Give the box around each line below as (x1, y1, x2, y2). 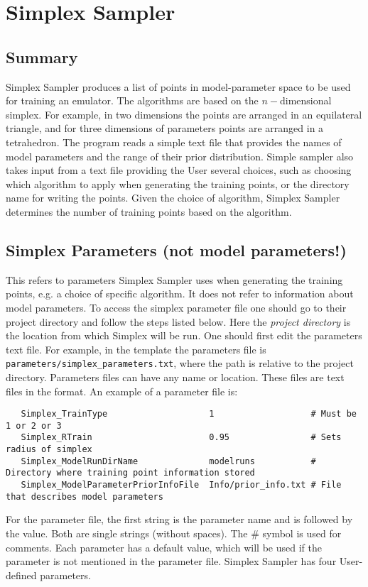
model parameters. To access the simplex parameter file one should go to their (6, 300, 347, 314)
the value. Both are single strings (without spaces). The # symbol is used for (6, 525, 342, 540)
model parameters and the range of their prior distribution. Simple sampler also (6, 148, 354, 163)
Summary (6, 45, 78, 67)
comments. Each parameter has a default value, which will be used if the (6, 539, 322, 554)
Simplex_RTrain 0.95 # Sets (21, 432, 342, 443)
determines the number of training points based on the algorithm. (6, 204, 292, 219)
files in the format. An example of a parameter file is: (6, 383, 238, 398)
